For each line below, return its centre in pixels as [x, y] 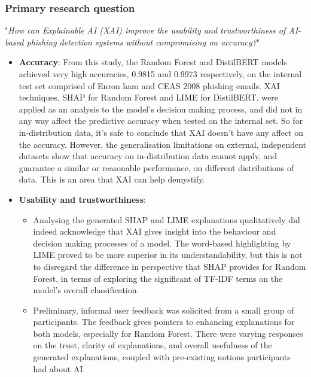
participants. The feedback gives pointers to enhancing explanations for [164, 322]
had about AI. [59, 368]
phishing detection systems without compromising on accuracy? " [143, 42]
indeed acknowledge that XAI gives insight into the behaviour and [155, 231]
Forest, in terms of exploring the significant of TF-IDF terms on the [158, 278]
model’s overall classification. [86, 290]
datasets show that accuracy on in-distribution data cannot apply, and [148, 156]
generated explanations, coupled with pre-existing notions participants [162, 357]
